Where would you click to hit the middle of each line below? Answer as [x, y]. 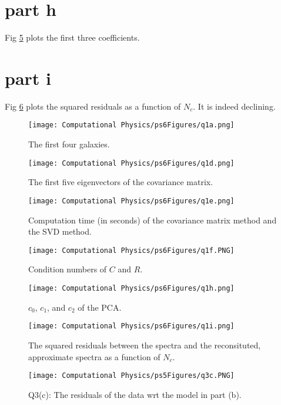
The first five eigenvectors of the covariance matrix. [121, 182]
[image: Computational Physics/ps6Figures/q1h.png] [131, 289]
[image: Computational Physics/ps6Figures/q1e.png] [131, 201]
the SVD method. [60, 231]
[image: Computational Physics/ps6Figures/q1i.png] [131, 326]
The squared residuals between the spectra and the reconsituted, [145, 345]
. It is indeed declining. [234, 106]
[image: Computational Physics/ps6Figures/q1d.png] [131, 163]
